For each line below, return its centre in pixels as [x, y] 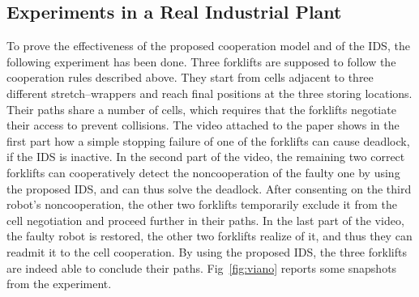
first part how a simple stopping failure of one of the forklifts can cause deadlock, [208, 140]
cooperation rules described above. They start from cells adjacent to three [190, 77]
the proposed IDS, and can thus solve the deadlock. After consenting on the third [209, 188]
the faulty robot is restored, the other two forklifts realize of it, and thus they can [209, 236]
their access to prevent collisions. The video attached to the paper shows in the [203, 125]
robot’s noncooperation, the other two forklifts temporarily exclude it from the [202, 204]
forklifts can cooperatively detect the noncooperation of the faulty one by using [203, 172]
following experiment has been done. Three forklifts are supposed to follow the [201, 61]
